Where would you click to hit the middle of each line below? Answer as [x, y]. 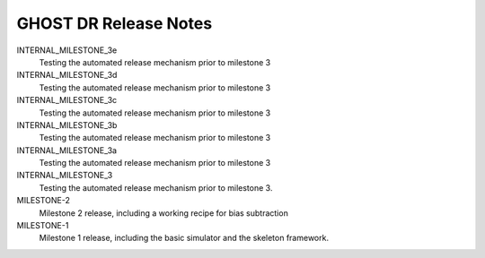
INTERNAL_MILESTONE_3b [67, 125]
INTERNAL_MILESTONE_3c [67, 100]
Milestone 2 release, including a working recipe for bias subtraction [164, 213]
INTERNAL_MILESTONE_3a [66, 150]
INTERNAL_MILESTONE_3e [67, 50]
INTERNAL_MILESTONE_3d [67, 75]
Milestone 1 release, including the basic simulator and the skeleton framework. [184, 238]
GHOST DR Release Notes [115, 23]
